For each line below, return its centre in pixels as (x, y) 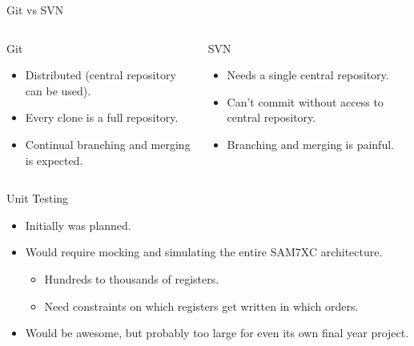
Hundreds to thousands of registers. (132, 278)
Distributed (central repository (100, 75)
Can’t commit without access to (305, 101)
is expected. (54, 160)
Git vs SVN (35, 10)
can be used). (58, 90)
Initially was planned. (78, 225)
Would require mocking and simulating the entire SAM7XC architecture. (204, 252)
